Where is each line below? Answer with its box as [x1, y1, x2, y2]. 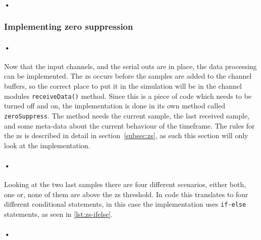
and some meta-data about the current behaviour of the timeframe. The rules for [4, 120, 255, 131]
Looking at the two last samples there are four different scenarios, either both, [4, 179, 246, 190]
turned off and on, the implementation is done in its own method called [4, 100, 226, 111]
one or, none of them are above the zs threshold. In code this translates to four [4, 189, 248, 199]
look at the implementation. [4, 140, 90, 150]
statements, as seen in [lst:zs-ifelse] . [4, 208, 113, 219]
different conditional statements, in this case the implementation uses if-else [4, 199, 246, 209]
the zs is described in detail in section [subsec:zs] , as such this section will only [4, 130, 248, 141]
